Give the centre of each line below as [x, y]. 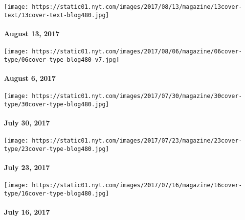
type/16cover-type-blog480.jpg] [56, 194]
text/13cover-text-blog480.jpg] [56, 15]
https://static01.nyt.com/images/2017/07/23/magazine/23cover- [137, 141]
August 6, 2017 [30, 78]
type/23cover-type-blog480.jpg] [56, 149]
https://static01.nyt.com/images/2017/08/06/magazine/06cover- [137, 52]
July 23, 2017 [27, 167]
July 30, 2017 [27, 123]
